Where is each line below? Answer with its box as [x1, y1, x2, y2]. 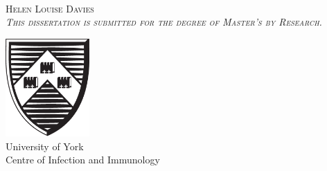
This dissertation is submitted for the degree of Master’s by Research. [6, 15, 322, 29]
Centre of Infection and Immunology [6, 152, 160, 167]
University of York [6, 138, 84, 153]
